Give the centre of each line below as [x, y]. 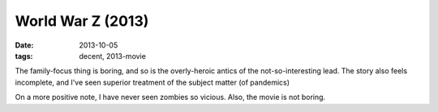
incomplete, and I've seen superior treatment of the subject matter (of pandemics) [152, 82]
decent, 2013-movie [112, 56]
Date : [24, 45]
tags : [24, 56]
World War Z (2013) [82, 21]
